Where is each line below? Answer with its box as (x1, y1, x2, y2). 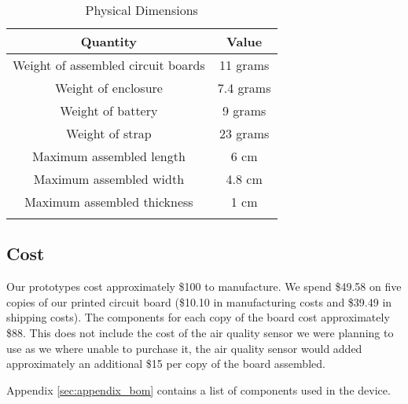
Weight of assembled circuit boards (13, 56, 205, 74)
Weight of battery (60, 101, 158, 119)
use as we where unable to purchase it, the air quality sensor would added (6, 340, 362, 356)
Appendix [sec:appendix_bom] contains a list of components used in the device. (6, 381, 391, 398)
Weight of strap (66, 124, 152, 142)
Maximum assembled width (33, 170, 185, 188)
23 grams (219, 124, 270, 142)
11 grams (219, 56, 270, 74)
